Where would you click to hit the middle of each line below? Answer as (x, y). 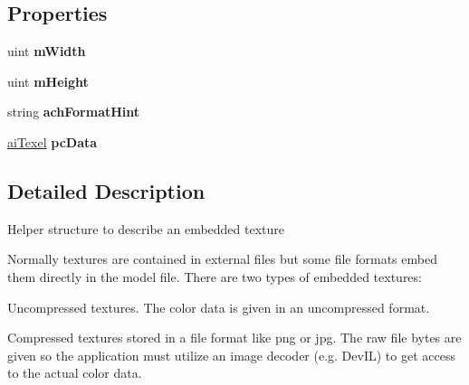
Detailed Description (106, 190)
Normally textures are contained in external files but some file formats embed (222, 259)
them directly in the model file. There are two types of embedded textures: (215, 276)
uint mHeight (48, 81)
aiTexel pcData (53, 141)
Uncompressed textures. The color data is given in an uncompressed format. (219, 307)
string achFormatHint (74, 112)
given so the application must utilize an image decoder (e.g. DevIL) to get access (231, 355)
